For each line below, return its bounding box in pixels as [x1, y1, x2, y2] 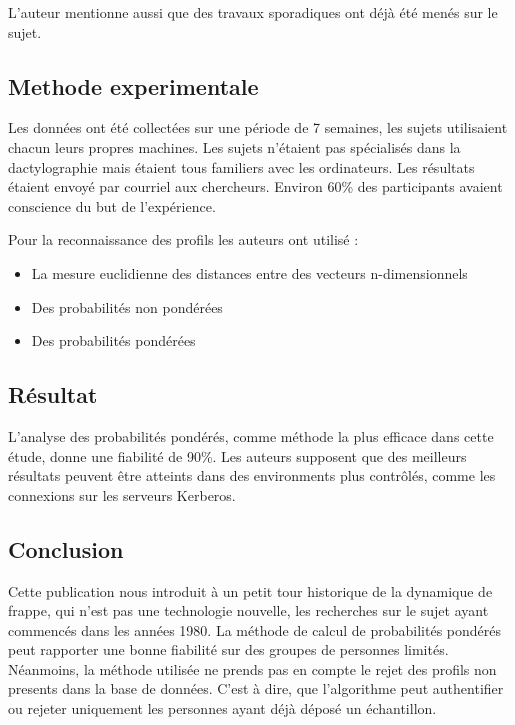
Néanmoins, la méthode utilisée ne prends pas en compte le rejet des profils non [8, 658, 497, 679]
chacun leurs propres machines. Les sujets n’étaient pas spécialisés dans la [8, 136, 461, 157]
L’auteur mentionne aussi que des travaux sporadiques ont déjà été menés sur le [8, 2, 498, 22]
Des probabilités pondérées [31, 330, 196, 351]
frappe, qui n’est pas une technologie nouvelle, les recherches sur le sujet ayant [8, 600, 489, 621]
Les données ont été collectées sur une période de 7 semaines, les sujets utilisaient [8, 117, 508, 138]
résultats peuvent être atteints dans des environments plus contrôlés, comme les [8, 465, 496, 486]
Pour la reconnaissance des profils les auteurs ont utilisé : [8, 229, 359, 250]
